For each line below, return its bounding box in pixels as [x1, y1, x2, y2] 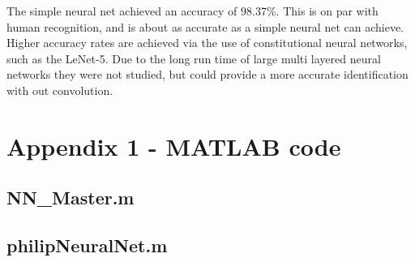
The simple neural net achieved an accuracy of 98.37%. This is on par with [6, 2, 379, 19]
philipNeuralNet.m [6, 233, 168, 258]
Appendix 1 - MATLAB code [6, 129, 341, 162]
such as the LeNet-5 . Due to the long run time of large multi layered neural [6, 49, 381, 67]
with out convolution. [6, 81, 113, 98]
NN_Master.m [6, 185, 135, 210]
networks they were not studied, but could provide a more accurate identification [6, 66, 409, 83]
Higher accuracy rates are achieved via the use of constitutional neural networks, [6, 34, 408, 51]
